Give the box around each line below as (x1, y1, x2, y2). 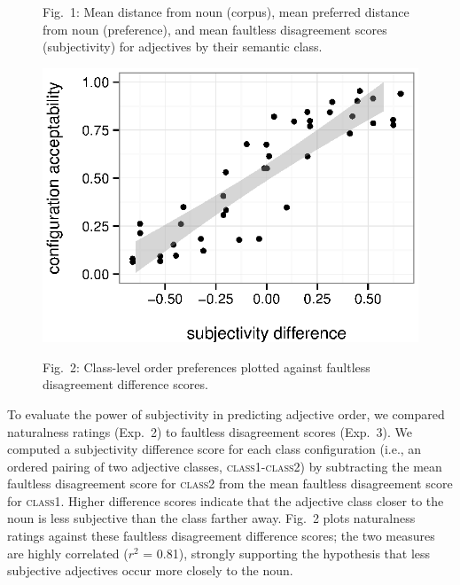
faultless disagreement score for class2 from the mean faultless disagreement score (7, 474, 453, 493)
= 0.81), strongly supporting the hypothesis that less (143, 543, 431, 562)
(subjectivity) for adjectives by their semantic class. (43, 37, 323, 56)
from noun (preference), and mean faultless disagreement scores (43, 19, 387, 38)
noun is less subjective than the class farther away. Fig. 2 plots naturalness (7, 509, 416, 527)
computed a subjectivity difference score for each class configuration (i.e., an (7, 440, 422, 458)
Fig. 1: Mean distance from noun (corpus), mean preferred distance (43, 3, 409, 20)
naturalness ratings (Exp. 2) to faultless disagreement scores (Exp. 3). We (7, 422, 412, 441)
